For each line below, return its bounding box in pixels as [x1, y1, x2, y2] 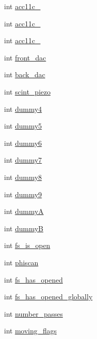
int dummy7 [4, 155, 42, 165]
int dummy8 [4, 171, 42, 182]
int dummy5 [4, 120, 42, 131]
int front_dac [4, 52, 46, 63]
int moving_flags [4, 325, 57, 336]
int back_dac [4, 69, 45, 80]
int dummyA [4, 206, 44, 217]
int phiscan [4, 257, 39, 267]
